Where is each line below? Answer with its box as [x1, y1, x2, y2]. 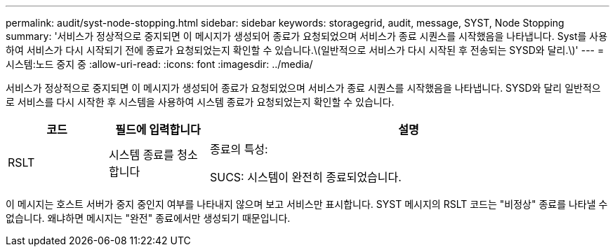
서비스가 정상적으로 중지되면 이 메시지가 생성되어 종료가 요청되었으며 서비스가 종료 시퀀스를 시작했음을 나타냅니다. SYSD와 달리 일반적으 [6, 82, 601, 94]
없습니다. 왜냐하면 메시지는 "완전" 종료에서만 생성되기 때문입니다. [6, 212, 291, 224]
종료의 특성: [209, 142, 268, 156]
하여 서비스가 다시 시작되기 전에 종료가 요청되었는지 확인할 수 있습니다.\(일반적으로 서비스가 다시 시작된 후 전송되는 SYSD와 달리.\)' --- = [6, 44, 604, 56]
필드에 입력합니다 [115, 122, 201, 136]
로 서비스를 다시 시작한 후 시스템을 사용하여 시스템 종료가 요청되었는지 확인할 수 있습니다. [6, 96, 395, 108]
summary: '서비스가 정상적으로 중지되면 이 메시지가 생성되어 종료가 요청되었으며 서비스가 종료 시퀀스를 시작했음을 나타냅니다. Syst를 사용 [6, 30, 608, 42]
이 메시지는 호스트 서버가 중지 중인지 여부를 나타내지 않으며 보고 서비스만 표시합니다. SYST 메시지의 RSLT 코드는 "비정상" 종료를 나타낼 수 [6, 198, 608, 210]
